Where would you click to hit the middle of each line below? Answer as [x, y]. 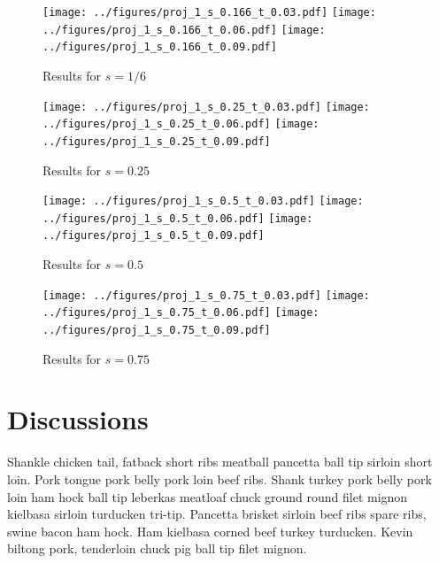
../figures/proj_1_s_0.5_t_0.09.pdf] [154, 236]
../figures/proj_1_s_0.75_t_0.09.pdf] [157, 330]
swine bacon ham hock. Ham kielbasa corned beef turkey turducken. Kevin [210, 531]
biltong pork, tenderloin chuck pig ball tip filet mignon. [157, 548]
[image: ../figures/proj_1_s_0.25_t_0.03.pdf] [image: [206, 107]
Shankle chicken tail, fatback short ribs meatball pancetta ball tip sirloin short [220, 462]
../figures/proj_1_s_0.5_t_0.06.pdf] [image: [178, 218]
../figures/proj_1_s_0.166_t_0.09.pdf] [160, 47]
